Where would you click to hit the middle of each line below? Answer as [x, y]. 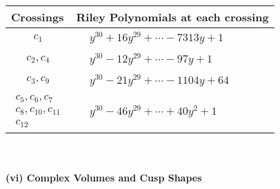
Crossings [38, 17]
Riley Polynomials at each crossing [172, 17]
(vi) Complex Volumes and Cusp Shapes [104, 177]
